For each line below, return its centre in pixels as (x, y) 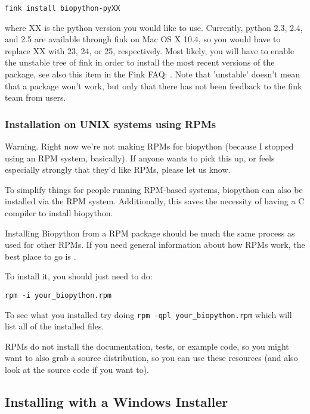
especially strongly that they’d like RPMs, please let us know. (118, 169)
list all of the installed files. (55, 326)
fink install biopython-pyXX (63, 8)
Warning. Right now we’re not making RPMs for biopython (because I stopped (149, 146)
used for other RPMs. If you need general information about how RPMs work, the (155, 245)
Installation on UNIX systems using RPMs (111, 124)
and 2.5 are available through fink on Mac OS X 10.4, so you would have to (143, 39)
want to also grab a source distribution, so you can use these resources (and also (151, 358)
